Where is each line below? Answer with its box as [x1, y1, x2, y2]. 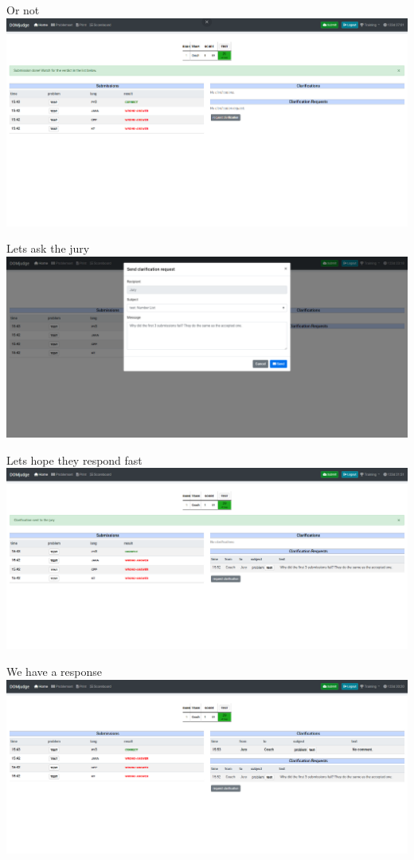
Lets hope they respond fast [6, 451, 143, 468]
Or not [6, 2, 40, 18]
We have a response [6, 662, 102, 679]
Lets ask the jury [6, 240, 90, 257]
